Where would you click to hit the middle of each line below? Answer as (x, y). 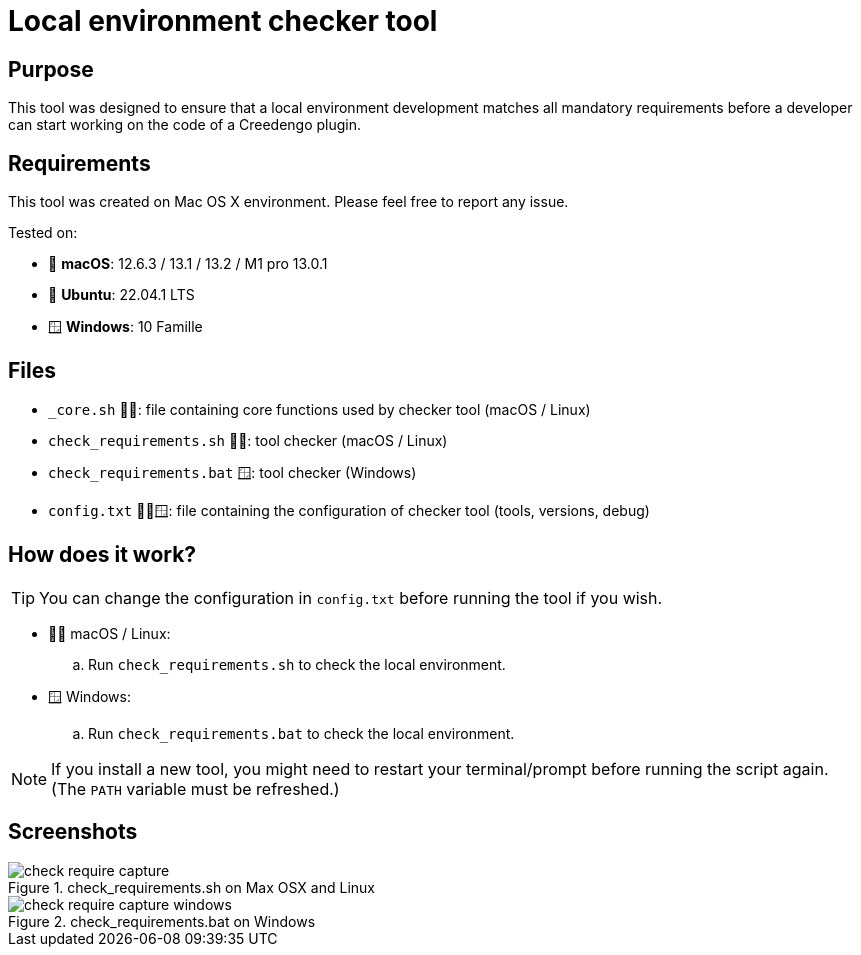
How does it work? (102, 555)
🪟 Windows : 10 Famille (125, 327)
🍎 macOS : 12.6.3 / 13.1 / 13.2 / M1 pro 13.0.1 (188, 264)
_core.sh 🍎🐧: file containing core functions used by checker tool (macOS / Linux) (319, 409)
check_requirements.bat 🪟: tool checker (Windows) (232, 472)
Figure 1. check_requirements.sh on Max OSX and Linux (191, 887)
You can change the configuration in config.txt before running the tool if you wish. (351, 597)
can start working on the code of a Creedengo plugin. (185, 125)
